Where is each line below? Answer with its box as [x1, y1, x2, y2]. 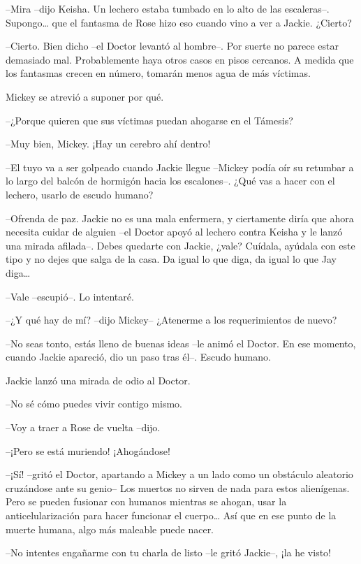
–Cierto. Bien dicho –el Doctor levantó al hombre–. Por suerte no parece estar [6, 38, 339, 53]
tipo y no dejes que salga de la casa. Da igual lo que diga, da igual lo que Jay [6, 252, 337, 266]
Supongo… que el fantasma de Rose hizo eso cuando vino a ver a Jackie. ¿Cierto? [6, 15, 352, 29]
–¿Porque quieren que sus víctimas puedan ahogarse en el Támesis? [6, 113, 293, 127]
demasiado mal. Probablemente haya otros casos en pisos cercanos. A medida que [6, 52, 354, 66]
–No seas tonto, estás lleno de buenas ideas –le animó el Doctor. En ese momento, [6, 335, 356, 350]
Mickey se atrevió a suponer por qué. [6, 89, 164, 103]
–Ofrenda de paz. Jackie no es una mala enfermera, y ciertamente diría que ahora [6, 210, 354, 225]
